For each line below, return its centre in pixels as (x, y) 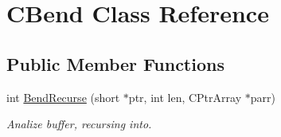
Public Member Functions (115, 63)
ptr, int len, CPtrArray (185, 97)
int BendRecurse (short (63, 97)
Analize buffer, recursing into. (79, 124)
